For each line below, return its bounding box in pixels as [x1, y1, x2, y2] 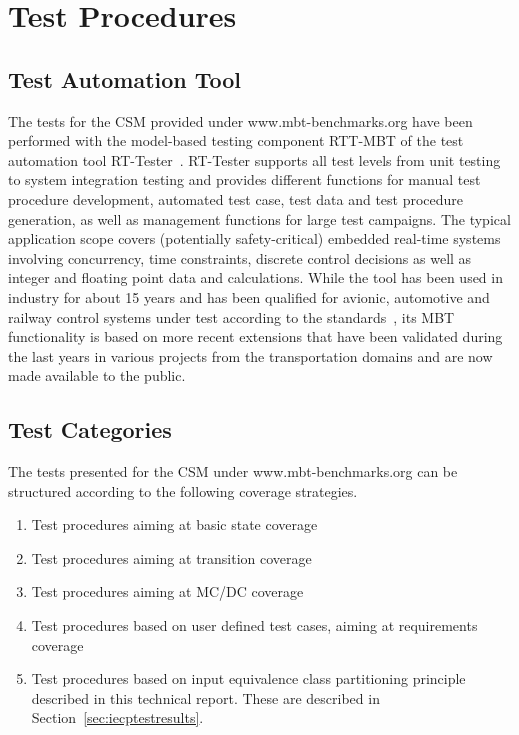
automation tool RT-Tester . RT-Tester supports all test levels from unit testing [8, 149, 501, 170]
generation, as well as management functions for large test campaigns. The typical [8, 208, 511, 229]
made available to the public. [8, 365, 186, 386]
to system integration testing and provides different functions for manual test [8, 169, 481, 190]
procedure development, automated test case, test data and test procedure [8, 188, 464, 209]
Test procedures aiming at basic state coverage [31, 514, 318, 535]
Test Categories [8, 414, 172, 445]
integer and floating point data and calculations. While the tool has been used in [8, 267, 503, 288]
